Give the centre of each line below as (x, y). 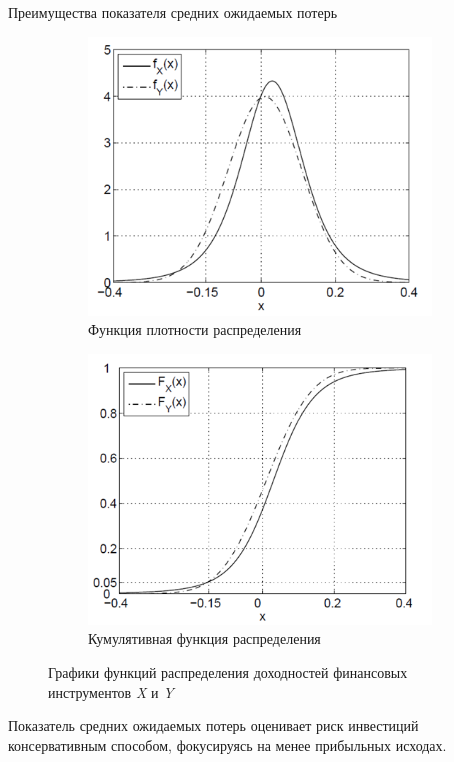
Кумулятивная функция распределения (204, 638)
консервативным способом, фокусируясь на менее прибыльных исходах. (227, 744)
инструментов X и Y (111, 691)
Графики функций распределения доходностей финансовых (228, 672)
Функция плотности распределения (195, 329)
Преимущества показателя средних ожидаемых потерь (173, 12)
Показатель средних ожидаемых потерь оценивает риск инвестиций (213, 725)
